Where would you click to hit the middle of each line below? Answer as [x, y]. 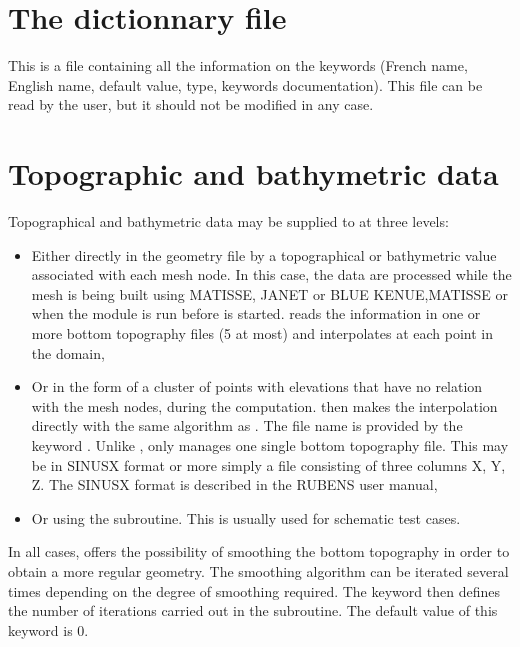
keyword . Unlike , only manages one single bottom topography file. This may [270, 444]
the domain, [68, 352]
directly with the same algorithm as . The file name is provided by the [247, 425]
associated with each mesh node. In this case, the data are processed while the [271, 274]
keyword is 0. [48, 629]
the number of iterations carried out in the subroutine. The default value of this [253, 610]
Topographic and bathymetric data [253, 173]
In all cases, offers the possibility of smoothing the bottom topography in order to [259, 551]
